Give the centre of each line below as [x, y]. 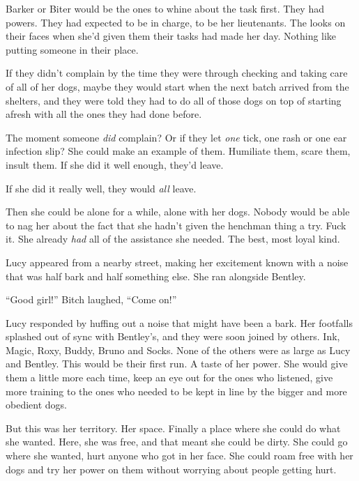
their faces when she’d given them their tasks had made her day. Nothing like [171, 36]
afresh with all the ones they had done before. [104, 114]
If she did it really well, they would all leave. [101, 188]
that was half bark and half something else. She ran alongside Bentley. [156, 276]
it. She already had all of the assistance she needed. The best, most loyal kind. [173, 239]
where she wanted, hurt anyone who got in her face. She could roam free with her [179, 456]
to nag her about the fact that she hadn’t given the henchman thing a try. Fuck [176, 225]
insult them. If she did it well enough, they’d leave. [115, 164]
